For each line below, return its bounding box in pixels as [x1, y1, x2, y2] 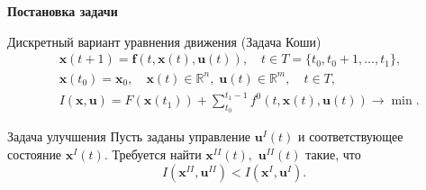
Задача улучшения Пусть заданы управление [7, 127, 251, 146]
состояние [7, 145, 62, 164]
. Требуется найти [104, 145, 202, 164]
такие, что [305, 145, 361, 164]
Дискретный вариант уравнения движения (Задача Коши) [7, 32, 322, 50]
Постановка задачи [7, 2, 118, 20]
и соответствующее [298, 127, 403, 146]
